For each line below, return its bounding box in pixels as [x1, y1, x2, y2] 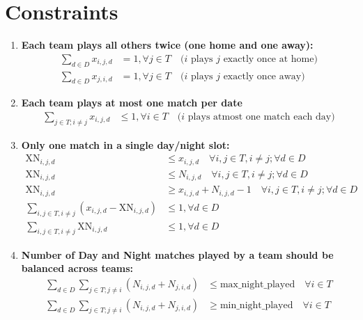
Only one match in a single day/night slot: [21, 137, 230, 152]
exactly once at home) [223, 54, 318, 64]
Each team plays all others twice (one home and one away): [21, 38, 314, 52]
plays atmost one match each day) [187, 111, 335, 122]
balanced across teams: [21, 261, 134, 275]
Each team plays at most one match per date [21, 95, 242, 110]
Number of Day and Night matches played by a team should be [21, 247, 334, 262]
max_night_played [219, 279, 295, 289]
